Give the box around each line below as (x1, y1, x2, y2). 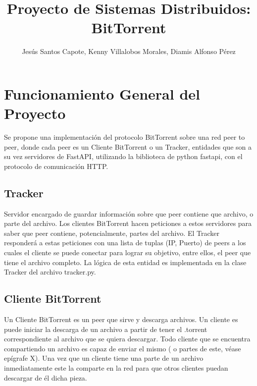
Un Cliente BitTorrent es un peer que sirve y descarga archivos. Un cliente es (4, 314, 238, 324)
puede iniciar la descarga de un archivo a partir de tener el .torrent (4, 324, 207, 334)
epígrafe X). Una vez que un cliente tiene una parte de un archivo (4, 353, 204, 363)
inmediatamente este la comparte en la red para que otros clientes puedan (4, 362, 228, 373)
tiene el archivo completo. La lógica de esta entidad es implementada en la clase (4, 257, 247, 267)
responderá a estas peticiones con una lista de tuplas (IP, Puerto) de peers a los (4, 237, 246, 248)
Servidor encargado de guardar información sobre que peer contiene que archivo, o (4, 208, 254, 219)
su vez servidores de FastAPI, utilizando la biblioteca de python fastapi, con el (4, 151, 243, 162)
